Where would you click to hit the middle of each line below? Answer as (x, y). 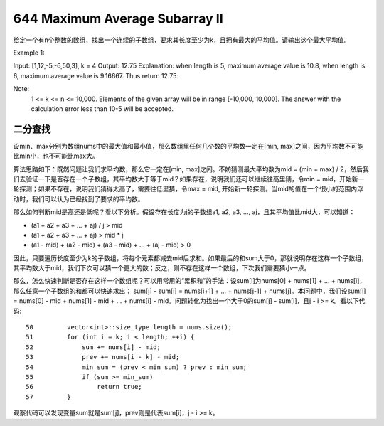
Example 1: (29, 53)
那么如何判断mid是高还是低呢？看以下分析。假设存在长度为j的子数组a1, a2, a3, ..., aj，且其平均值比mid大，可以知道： (184, 212)
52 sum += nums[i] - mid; (94, 347)
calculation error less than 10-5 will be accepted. (102, 108)
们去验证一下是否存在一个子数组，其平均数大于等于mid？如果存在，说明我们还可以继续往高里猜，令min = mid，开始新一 (189, 179)
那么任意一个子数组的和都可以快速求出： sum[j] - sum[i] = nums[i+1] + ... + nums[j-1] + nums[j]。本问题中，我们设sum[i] (190, 291)
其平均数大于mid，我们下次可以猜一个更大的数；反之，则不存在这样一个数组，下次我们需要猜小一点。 (162, 268)
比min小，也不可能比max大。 (56, 156)
